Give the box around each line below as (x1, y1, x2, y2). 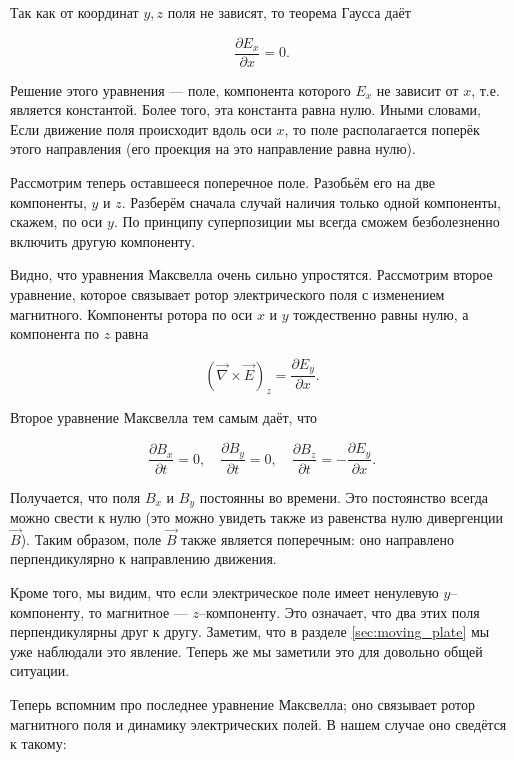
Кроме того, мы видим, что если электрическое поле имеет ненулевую (10, 582, 439, 602)
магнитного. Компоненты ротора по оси (10, 303, 253, 324)
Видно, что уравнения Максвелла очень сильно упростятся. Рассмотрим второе (10, 264, 493, 285)
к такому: (10, 733, 67, 754)
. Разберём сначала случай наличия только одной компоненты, (121, 191, 501, 212)
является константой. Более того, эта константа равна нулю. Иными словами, (10, 99, 481, 120)
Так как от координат (10, 2, 139, 22)
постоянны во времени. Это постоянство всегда (199, 486, 489, 507)
